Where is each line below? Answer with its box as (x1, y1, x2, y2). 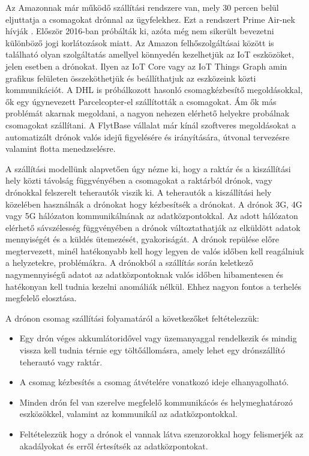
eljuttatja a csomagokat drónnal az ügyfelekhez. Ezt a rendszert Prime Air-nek (5, 13, 295, 25)
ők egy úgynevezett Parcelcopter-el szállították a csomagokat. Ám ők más (5, 95, 277, 107)
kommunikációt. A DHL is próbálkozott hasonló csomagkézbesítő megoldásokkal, (5, 83, 303, 96)
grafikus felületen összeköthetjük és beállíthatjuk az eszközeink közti (5, 71, 256, 84)
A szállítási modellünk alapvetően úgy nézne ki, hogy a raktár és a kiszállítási (5, 162, 291, 175)
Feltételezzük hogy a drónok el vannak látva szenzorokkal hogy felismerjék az (19, 428, 304, 440)
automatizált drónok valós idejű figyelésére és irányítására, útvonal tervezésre (5, 130, 290, 143)
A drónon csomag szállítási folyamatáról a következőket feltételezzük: (5, 311, 259, 324)
